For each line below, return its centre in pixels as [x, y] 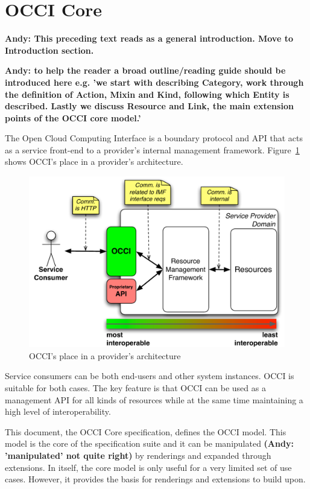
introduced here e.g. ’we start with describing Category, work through [154, 82]
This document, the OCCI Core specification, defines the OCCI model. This [146, 431]
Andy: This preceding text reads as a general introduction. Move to [149, 38]
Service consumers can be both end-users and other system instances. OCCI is [150, 376]
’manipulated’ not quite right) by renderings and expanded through [138, 455]
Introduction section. [49, 50]
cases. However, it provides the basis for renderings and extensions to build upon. [155, 479]
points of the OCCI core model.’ [73, 117]
